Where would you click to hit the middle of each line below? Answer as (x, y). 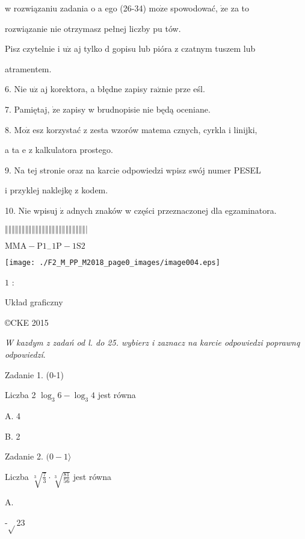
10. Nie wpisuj (31, 210)
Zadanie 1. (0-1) (34, 374)
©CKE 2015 (27, 322)
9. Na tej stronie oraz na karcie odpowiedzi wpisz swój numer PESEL (133, 170)
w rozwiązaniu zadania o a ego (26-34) (75, 8)
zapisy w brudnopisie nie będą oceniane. (137, 109)
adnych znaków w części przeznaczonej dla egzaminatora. (171, 210)
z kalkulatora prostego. (71, 150)
